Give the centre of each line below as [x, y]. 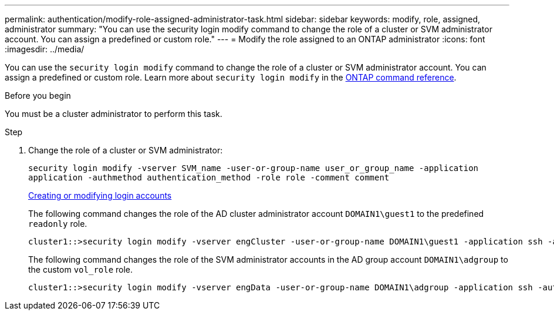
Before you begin [38, 95]
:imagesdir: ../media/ [45, 49]
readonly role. [58, 224]
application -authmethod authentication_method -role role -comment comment [209, 177]
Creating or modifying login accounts [100, 195]
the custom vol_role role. [81, 269]
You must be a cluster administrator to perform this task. [114, 114]
